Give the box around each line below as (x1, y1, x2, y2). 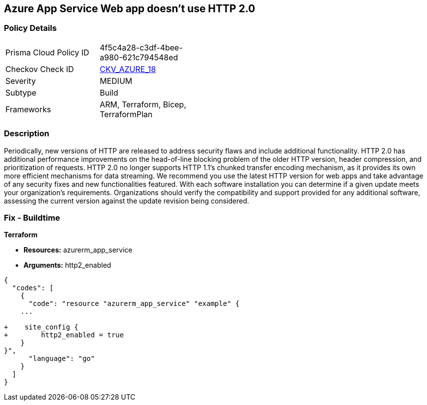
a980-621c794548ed (100, 52, 178, 62)
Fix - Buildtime (4, 212, 60, 223)
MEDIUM (100, 76, 132, 86)
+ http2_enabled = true (4, 331, 124, 339)
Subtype (5, 87, 37, 98)
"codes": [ (12, 284, 54, 292)
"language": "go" (28, 354, 95, 363)
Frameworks (5, 104, 51, 114)
